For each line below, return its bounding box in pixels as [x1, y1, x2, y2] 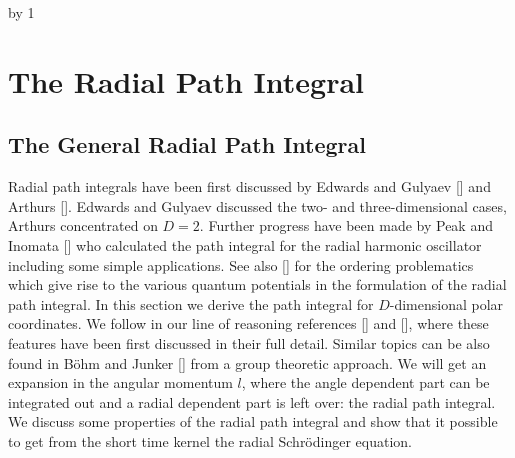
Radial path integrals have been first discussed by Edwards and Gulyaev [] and [8, 176, 491, 197]
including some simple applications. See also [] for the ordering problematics [8, 254, 474, 275]
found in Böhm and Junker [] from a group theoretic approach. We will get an [8, 352, 487, 373]
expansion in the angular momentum [8, 372, 233, 393]
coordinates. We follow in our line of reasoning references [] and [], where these [8, 313, 489, 334]
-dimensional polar [389, 293, 504, 314]
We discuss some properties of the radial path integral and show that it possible [8, 411, 498, 432]
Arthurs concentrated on [8, 215, 158, 236]
